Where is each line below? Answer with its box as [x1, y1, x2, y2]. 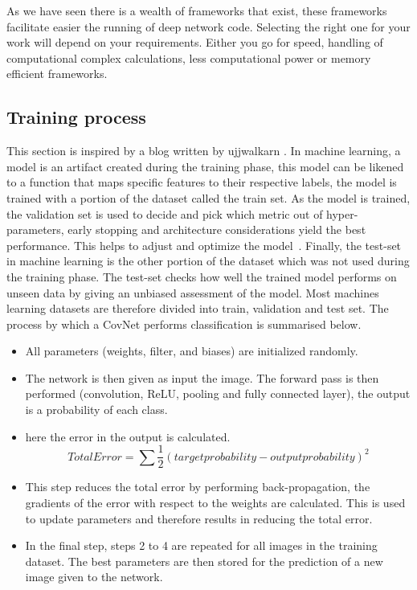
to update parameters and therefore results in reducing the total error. [25, 510, 373, 526]
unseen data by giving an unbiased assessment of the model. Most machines [6, 284, 379, 301]
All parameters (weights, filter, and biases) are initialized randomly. [25, 342, 358, 359]
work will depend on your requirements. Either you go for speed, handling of [6, 34, 383, 51]
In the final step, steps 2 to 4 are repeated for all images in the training [25, 537, 378, 554]
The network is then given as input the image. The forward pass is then [25, 369, 379, 386]
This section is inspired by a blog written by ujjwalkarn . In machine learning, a [6, 142, 401, 159]
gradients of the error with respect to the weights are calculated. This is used [25, 494, 406, 510]
